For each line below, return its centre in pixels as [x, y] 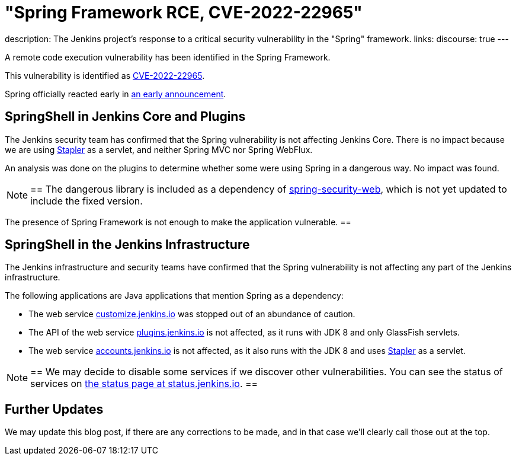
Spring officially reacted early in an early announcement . [116, 94]
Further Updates [54, 409]
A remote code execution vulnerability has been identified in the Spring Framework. [168, 57]
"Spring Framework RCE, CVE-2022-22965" [184, 12]
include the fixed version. [86, 201]
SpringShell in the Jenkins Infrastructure [127, 245]
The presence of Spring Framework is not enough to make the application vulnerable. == [178, 222]
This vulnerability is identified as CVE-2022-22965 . [105, 75]
